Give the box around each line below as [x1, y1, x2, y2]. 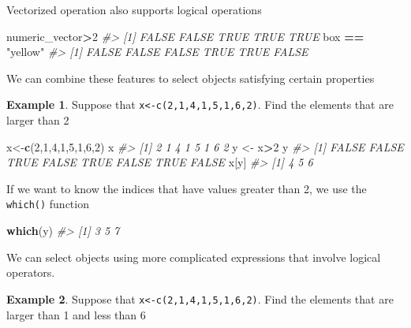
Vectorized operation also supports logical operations [6, 2, 262, 17]
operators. [6, 264, 55, 281]
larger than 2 [6, 112, 69, 129]
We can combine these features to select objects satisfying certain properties [6, 69, 375, 86]
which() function [6, 196, 89, 212]
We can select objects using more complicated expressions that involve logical [6, 248, 381, 265]
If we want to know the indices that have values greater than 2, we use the [6, 180, 367, 196]
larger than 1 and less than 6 [6, 306, 146, 322]
